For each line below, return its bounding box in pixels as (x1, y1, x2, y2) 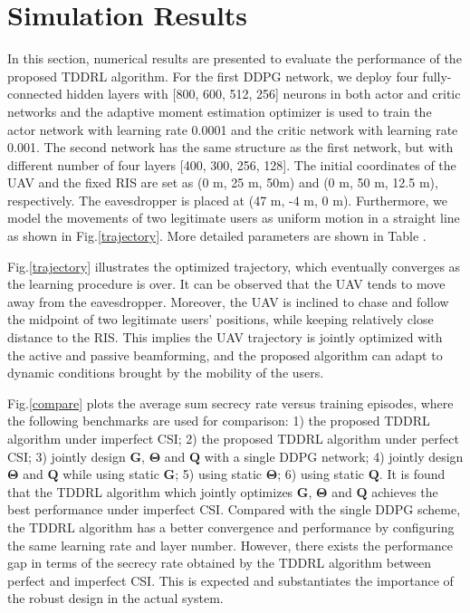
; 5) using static (175, 465, 263, 484)
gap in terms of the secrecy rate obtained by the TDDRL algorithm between (7, 553, 432, 572)
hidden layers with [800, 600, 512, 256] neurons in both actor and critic (66, 84, 461, 103)
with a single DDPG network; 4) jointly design (204, 446, 464, 465)
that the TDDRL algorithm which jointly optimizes (7, 482, 293, 501)
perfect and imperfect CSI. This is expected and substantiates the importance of (7, 570, 454, 589)
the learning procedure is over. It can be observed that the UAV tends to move (7, 274, 446, 293)
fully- (422, 66, 452, 85)
